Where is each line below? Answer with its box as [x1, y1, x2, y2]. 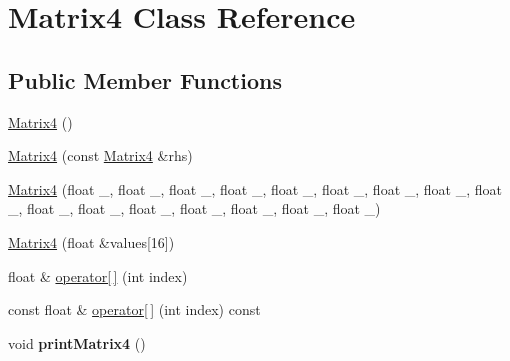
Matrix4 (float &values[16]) [8, 231, 175, 252]
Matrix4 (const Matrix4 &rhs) [8, 145, 193, 166]
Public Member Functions [8, 64, 282, 95]
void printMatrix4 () [8, 332, 146, 353]
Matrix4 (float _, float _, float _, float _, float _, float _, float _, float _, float [8, 178, 502, 199]
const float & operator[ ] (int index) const [8, 299, 261, 320]
